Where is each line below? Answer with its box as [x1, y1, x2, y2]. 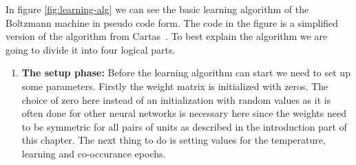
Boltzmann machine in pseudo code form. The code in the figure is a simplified [6, 15, 339, 30]
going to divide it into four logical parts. [6, 42, 176, 56]
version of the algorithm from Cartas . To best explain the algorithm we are [6, 29, 328, 43]
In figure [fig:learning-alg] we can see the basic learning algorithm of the [6, 2, 309, 16]
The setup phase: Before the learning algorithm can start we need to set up [21, 65, 350, 80]
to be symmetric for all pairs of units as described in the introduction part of [21, 119, 347, 133]
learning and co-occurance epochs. [21, 146, 166, 160]
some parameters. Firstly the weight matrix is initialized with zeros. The [21, 78, 328, 93]
